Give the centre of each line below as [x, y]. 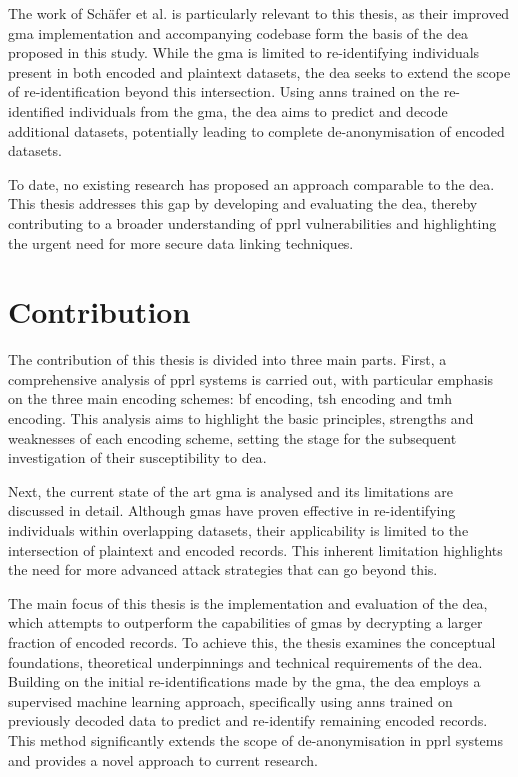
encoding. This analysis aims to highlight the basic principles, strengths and [241, 418]
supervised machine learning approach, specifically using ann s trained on [230, 700]
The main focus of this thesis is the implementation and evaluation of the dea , [248, 602]
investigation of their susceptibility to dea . [137, 457]
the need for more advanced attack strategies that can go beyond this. [223, 569]
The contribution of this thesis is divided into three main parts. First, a [227, 359]
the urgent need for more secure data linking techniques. [181, 242]
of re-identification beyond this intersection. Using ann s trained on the [223, 91]
